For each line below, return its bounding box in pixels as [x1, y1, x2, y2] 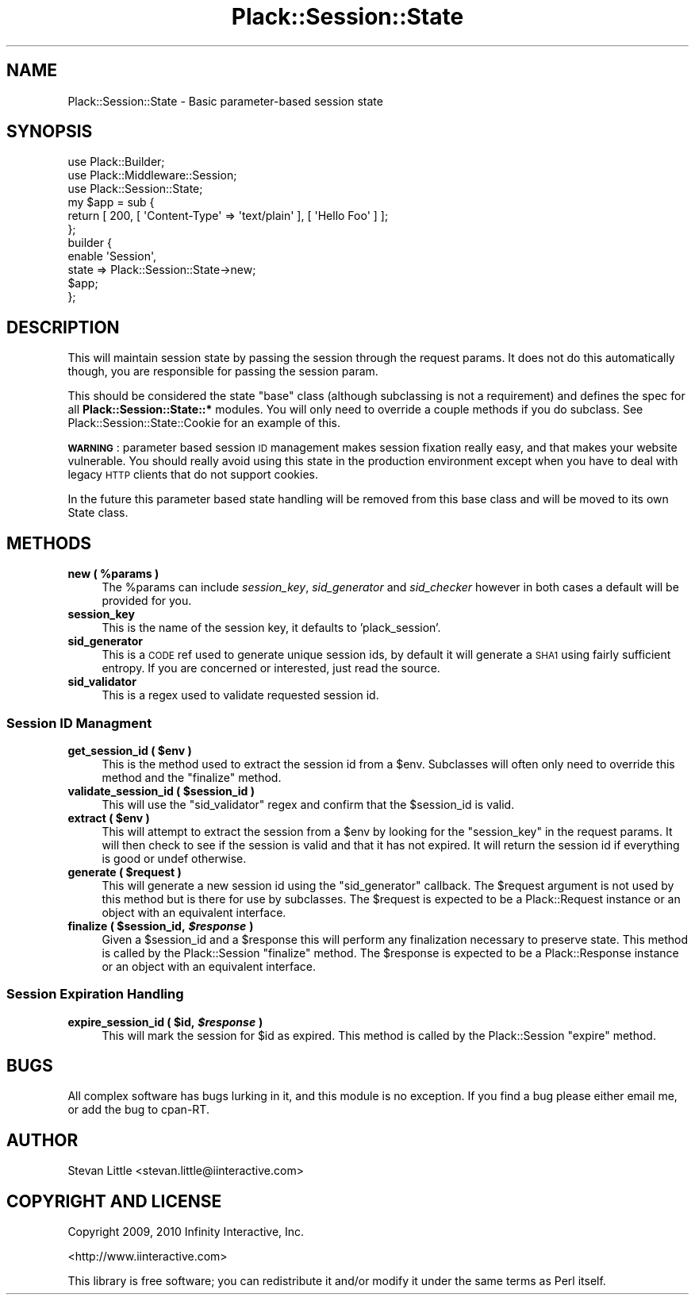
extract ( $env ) [67, 810, 150, 825]
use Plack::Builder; [67, 155, 165, 169]
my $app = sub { [67, 195, 155, 210]
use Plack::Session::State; [67, 182, 203, 196]
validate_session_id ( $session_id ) [67, 783, 255, 798]
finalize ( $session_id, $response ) [67, 918, 254, 933]
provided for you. [102, 594, 192, 608]
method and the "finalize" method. [102, 770, 282, 784]
